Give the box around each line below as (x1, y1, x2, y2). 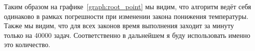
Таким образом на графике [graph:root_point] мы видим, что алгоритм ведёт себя (4, 1, 251, 11)
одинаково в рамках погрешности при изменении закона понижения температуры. (4, 11, 249, 21)
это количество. (4, 39, 51, 50)
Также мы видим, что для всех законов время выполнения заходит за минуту (4, 20, 234, 31)
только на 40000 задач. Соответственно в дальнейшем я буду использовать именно (4, 30, 251, 40)
